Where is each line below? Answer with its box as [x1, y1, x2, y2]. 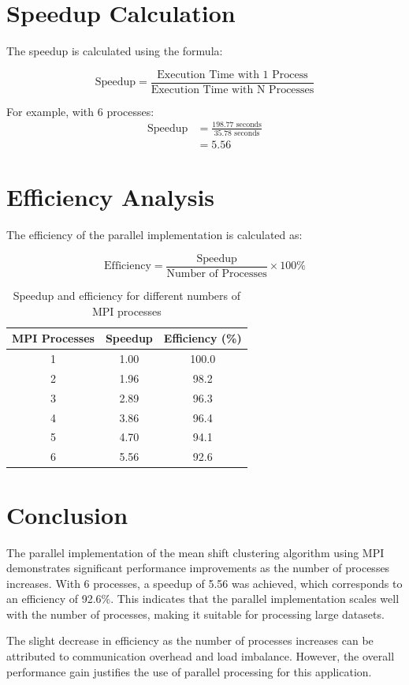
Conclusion [6, 498, 128, 530]
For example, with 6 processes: [6, 103, 154, 119]
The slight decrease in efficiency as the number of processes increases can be [6, 632, 374, 649]
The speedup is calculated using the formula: [6, 43, 223, 59]
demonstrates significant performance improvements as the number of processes [6, 560, 390, 576]
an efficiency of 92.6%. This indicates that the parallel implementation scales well [6, 590, 400, 607]
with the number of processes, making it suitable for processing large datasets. [6, 605, 385, 622]
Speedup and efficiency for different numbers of [13, 287, 241, 304]
